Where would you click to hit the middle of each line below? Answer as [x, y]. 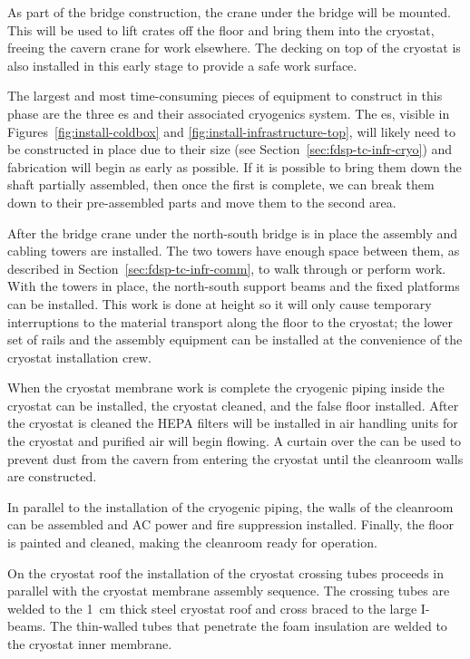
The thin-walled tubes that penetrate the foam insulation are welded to [249, 626]
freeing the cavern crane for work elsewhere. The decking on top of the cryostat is [234, 48]
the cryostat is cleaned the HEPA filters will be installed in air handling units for [233, 423]
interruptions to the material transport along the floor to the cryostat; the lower [230, 321]
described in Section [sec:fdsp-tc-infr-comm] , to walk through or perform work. [227, 268]
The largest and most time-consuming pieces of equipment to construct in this [225, 96]
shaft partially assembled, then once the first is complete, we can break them [221, 184]
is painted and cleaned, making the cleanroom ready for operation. [192, 543]
